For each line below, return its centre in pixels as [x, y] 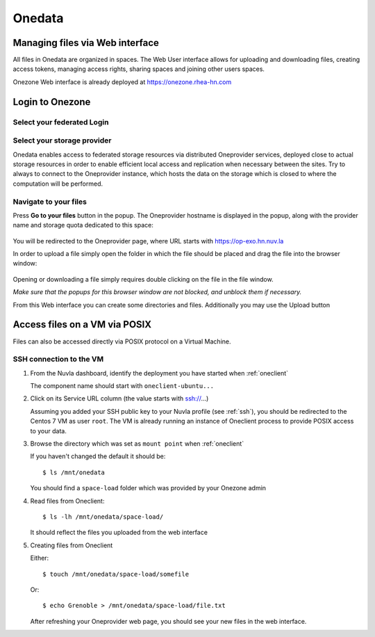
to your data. [49, 430]
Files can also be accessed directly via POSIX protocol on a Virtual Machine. [122, 341]
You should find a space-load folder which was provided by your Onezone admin [148, 488]
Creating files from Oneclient [72, 545]
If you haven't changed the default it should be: [98, 456]
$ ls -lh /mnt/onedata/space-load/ [103, 517]
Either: [40, 558]
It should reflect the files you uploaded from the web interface [119, 533]
